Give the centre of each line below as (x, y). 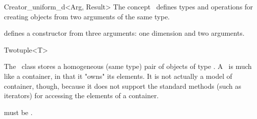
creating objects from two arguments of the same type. (87, 16)
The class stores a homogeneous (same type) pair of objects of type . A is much (128, 66)
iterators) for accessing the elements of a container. (81, 95)
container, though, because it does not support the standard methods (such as (123, 86)
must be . (18, 112)
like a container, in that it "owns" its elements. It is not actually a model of (118, 76)
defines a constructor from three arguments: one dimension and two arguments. (124, 33)
